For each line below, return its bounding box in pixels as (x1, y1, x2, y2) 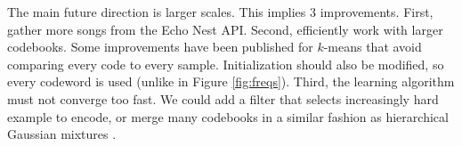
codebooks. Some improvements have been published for (7, 37, 313, 56)
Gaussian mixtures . (7, 125, 117, 143)
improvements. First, (320, 3, 434, 20)
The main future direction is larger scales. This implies (7, 3, 306, 20)
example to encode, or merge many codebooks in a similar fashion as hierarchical (7, 107, 449, 126)
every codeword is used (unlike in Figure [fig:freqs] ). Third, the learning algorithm (7, 72, 455, 91)
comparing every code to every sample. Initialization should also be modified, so (7, 54, 444, 73)
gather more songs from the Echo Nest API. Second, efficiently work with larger (7, 20, 443, 38)
